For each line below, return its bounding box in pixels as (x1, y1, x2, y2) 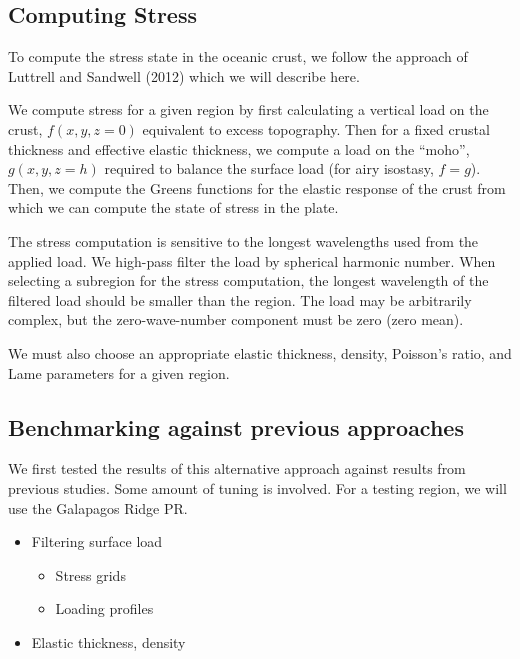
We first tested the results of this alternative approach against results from (8, 458, 466, 479)
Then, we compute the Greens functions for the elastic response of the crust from (8, 177, 506, 198)
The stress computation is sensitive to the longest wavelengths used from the (8, 230, 479, 251)
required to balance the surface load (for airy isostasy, (104, 158, 434, 179)
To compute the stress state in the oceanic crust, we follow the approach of (8, 46, 468, 67)
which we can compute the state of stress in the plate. (8, 197, 339, 218)
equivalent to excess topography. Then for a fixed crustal (142, 118, 490, 139)
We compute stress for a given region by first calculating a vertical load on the (8, 99, 489, 120)
